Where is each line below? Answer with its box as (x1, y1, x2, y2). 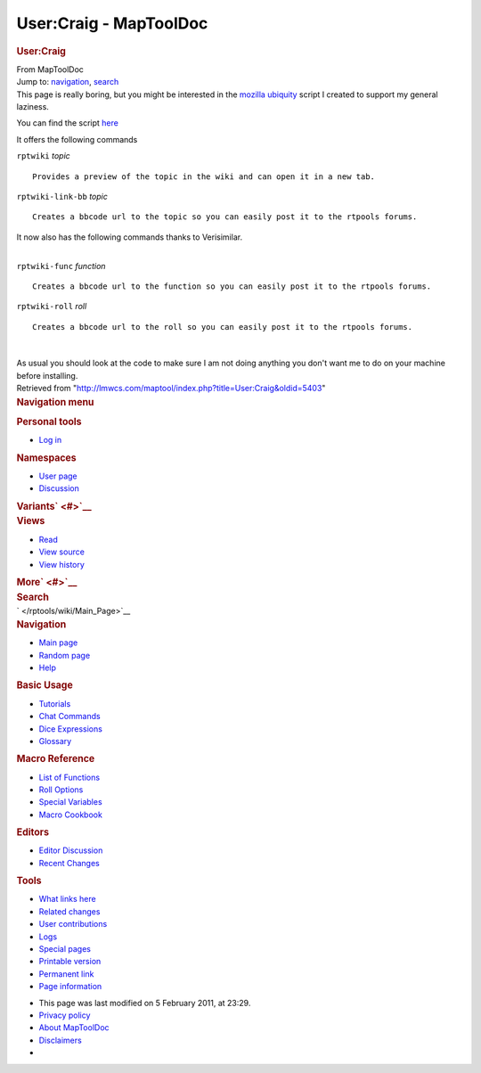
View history (38, 559, 85, 569)
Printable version (38, 956, 102, 967)
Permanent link (38, 968, 94, 979)
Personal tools (16, 415, 82, 428)
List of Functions (38, 772, 101, 782)
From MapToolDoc (16, 63, 85, 75)
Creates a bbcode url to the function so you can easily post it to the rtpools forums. (32, 281, 432, 291)
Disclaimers (38, 1035, 82, 1045)
